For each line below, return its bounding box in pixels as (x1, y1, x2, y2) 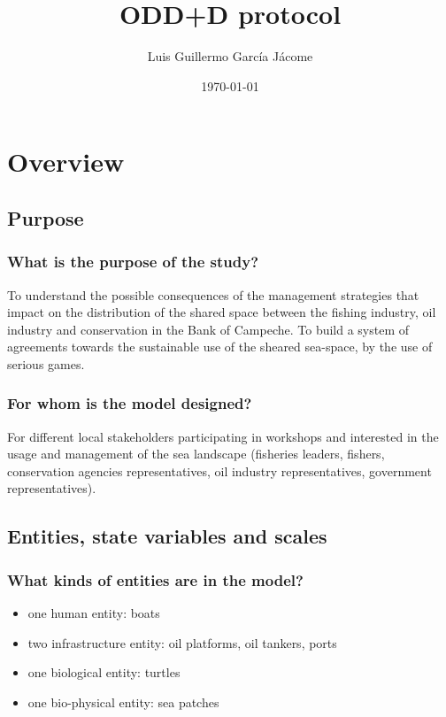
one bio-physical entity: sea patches (27, 692, 219, 711)
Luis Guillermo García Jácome (147, 47, 313, 66)
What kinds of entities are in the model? (7, 568, 304, 590)
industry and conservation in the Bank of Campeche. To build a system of (7, 320, 410, 338)
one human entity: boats (27, 604, 160, 622)
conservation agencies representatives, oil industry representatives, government (7, 461, 432, 480)
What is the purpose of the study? (7, 251, 259, 273)
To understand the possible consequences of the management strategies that (7, 285, 419, 304)
